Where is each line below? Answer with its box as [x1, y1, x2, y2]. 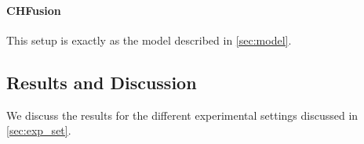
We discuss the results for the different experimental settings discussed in [6, 106, 359, 123]
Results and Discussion [6, 70, 197, 94]
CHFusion [6, 2, 61, 18]
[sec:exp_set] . [6, 122, 71, 139]
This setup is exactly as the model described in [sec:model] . [6, 31, 292, 48]
